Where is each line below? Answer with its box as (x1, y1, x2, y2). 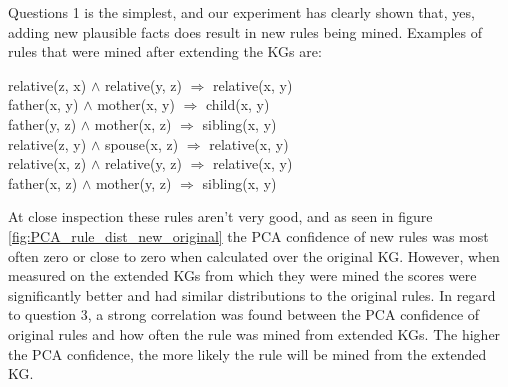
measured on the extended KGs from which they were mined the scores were (8, 265, 477, 286)
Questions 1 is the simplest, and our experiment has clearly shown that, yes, (8, 2, 475, 22)
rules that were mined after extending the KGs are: (8, 41, 322, 62)
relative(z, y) (8, 133, 87, 154)
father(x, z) (8, 172, 78, 193)
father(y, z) (8, 113, 77, 134)
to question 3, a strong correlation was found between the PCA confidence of (8, 304, 480, 325)
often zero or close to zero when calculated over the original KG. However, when (8, 245, 500, 266)
